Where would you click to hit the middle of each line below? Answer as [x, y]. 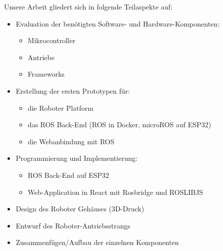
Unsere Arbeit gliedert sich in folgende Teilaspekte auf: [88, 7]
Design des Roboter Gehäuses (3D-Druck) [80, 209]
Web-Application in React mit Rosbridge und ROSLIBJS [115, 192]
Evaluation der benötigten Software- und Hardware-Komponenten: [117, 23]
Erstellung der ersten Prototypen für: [73, 90]
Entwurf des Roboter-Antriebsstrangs [73, 225]
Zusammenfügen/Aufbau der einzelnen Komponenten [97, 242]
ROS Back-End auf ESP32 [68, 175]
